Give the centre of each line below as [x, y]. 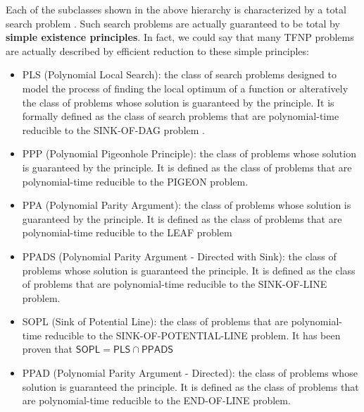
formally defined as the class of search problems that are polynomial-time [181, 116]
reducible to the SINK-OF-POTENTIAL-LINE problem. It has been [193, 335]
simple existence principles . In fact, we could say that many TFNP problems [180, 37]
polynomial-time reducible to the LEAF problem [127, 232]
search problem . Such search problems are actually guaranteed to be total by [173, 23]
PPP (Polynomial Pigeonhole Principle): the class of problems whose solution [189, 153]
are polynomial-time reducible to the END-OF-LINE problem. [156, 400]
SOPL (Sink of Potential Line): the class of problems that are [155, 321]
